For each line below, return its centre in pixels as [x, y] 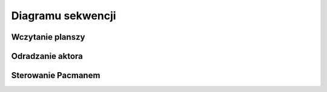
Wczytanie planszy [48, 37]
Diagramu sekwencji [64, 16]
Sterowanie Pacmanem [56, 75]
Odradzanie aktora [47, 56]
